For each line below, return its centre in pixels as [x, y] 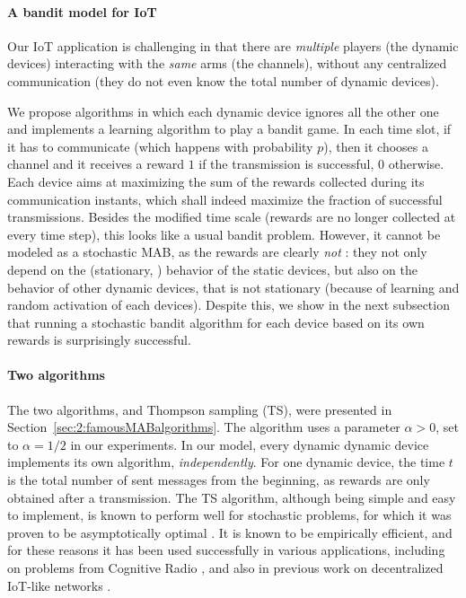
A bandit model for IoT [82, 11]
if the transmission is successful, [286, 164]
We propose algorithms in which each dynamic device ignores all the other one [223, 111]
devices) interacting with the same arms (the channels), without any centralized [227, 63]
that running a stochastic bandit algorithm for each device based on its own [216, 322]
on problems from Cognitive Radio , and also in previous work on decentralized [225, 568]
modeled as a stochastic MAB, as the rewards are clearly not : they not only [217, 252]
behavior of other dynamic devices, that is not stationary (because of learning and [233, 287]
